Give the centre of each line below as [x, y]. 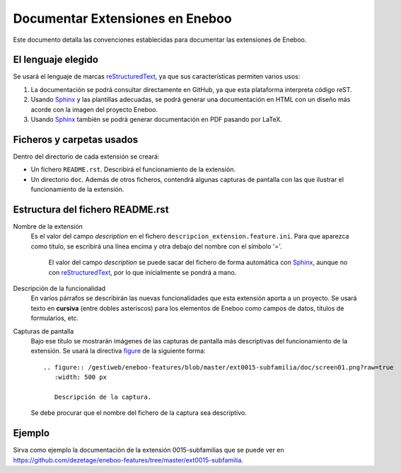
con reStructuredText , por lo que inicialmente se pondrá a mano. [143, 272]
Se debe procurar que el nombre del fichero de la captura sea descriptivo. [139, 413]
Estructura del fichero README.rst [91, 209]
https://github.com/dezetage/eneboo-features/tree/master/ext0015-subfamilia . [128, 460]
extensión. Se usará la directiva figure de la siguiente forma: [118, 351]
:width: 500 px [81, 377]
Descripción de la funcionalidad [59, 288]
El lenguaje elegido [56, 60]
